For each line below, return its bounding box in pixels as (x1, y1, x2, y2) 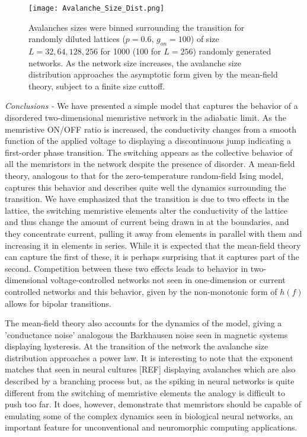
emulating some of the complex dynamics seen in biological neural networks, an (5, 409, 293, 422)
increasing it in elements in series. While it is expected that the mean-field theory (5, 239, 301, 251)
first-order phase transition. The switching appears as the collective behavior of (5, 146, 293, 158)
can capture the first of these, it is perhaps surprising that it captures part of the (5, 250, 299, 263)
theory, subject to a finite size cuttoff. (28, 79, 165, 92)
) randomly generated (193, 45, 271, 57)
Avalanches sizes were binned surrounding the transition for (28, 21, 245, 33)
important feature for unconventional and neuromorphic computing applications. (5, 421, 298, 433)
